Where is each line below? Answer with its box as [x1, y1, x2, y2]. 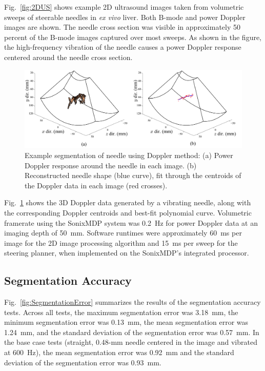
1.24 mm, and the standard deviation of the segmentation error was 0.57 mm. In [4, 326, 259, 337]
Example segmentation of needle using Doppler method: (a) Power [25, 149, 233, 160]
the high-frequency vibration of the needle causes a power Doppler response [4, 42, 241, 52]
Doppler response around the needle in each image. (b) [25, 160, 197, 170]
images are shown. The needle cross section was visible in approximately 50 [4, 22, 241, 32]
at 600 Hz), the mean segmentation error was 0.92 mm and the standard [4, 347, 234, 358]
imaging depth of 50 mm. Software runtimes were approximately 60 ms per [4, 227, 242, 238]
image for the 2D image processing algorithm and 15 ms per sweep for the [4, 237, 238, 248]
